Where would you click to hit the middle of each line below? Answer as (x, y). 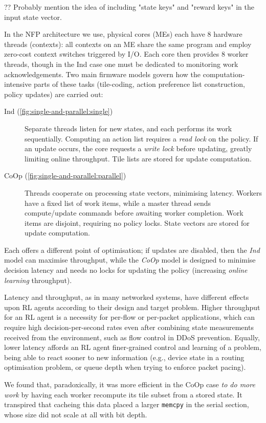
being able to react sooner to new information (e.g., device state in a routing (124, 357)
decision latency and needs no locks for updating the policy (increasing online (126, 270)
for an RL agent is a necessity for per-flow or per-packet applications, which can (130, 317)
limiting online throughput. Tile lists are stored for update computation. (138, 158)
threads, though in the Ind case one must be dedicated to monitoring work (121, 64)
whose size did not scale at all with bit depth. (76, 414)
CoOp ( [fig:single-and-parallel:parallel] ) (65, 175)
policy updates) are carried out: (54, 94)
